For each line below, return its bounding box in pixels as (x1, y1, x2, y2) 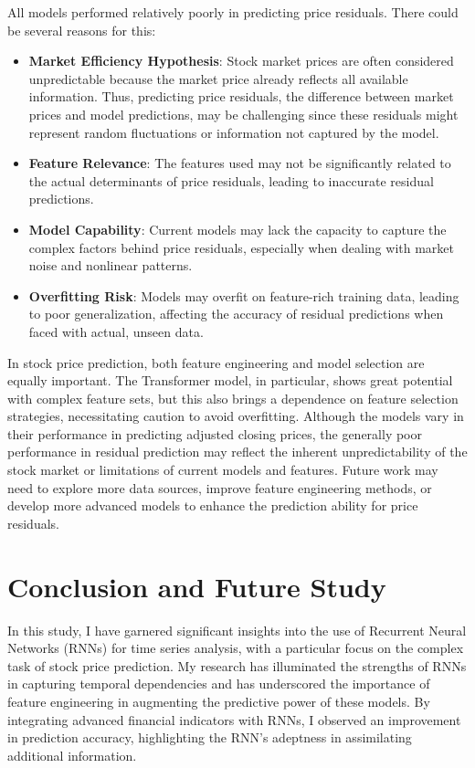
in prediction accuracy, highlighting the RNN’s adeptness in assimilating (7, 728, 412, 747)
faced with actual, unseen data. (28, 321, 204, 341)
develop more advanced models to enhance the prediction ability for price (7, 496, 418, 515)
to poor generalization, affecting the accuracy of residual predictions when (28, 304, 444, 323)
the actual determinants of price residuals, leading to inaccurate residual (28, 171, 434, 190)
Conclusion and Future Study (7, 567, 386, 605)
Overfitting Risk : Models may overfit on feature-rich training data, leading (28, 286, 459, 305)
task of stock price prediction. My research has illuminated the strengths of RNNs (7, 656, 467, 675)
